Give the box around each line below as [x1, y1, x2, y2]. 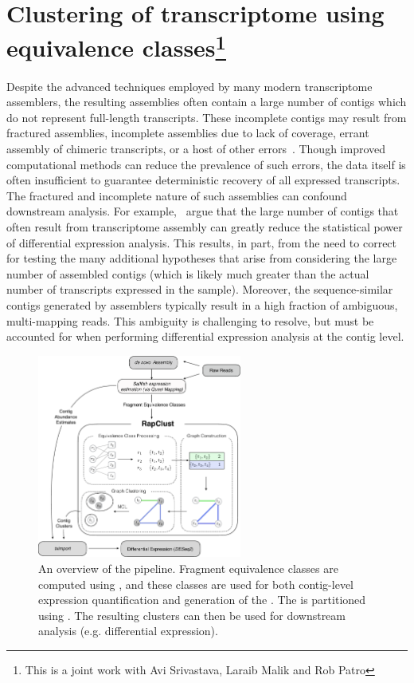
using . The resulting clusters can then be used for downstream [38, 606, 346, 623]
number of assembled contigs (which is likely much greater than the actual [6, 265, 369, 282]
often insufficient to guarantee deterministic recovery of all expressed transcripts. [6, 172, 400, 188]
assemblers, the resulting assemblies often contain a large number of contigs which [6, 93, 407, 110]
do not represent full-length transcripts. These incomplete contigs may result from [6, 109, 407, 125]
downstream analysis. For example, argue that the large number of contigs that [6, 203, 399, 219]
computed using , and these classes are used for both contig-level [38, 575, 354, 592]
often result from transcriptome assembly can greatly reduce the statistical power [6, 218, 403, 235]
